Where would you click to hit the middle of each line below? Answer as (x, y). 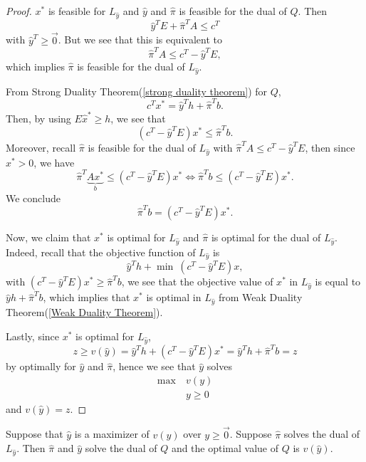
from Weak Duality (260, 297)
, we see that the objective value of (197, 282)
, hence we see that (154, 366)
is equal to (338, 282)
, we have (54, 162)
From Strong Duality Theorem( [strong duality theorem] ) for (137, 91)
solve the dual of (121, 448)
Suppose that (35, 434)
